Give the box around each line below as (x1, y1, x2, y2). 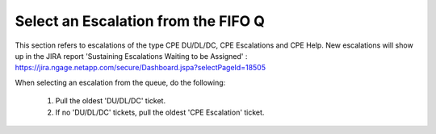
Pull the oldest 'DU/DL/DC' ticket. (55, 96, 166, 106)
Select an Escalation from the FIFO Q (15, 12, 266, 30)
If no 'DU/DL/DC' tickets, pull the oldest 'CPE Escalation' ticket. (55, 107, 265, 117)
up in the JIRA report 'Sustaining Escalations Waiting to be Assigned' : (15, 51, 248, 61)
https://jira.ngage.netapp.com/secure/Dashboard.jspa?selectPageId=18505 (15, 63, 266, 73)
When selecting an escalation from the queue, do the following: (15, 77, 226, 87)
